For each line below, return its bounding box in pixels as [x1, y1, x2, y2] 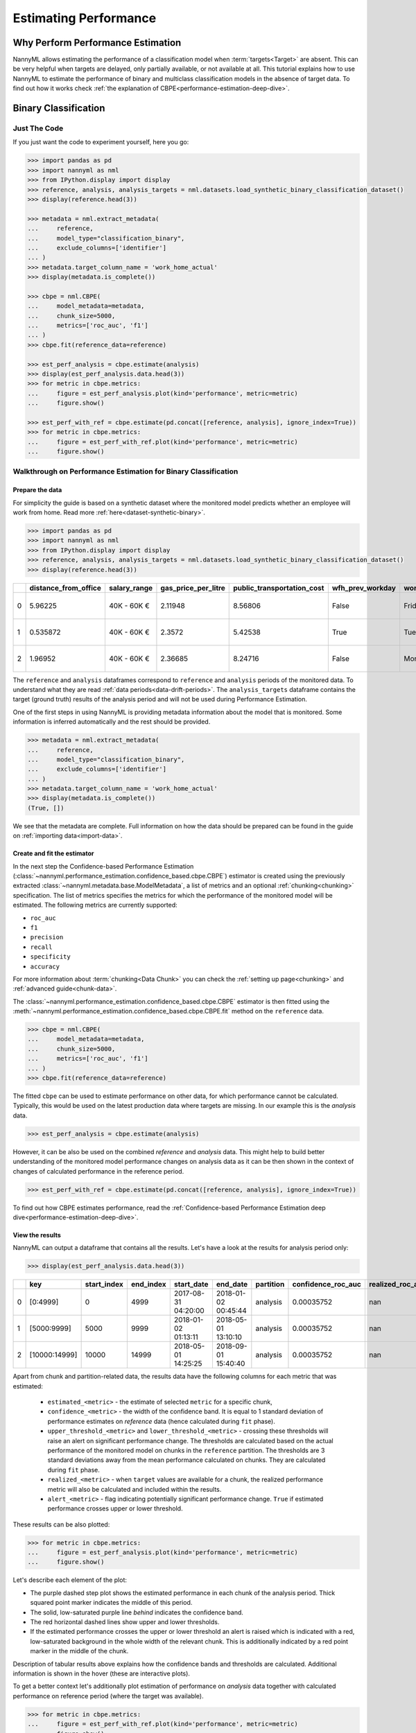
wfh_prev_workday [331, 583, 397, 593]
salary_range [108, 583, 153, 593]
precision [30, 933, 64, 941]
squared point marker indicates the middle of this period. [30, 1599, 193, 1607]
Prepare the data [12, 486, 62, 494]
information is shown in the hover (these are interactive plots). [12, 1669, 191, 1678]
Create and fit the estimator [12, 849, 94, 857]
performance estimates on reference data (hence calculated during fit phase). [47, 1417, 275, 1425]
